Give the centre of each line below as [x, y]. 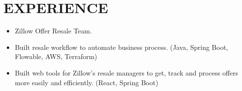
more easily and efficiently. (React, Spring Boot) [87, 82]
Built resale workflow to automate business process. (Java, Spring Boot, [121, 47]
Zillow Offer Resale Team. [53, 31]
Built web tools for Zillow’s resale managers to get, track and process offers [126, 72]
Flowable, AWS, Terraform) [56, 56]
